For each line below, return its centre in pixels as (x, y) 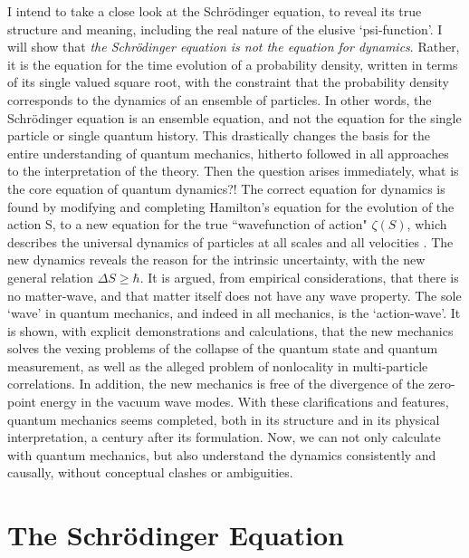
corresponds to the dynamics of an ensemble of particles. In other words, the (220, 99)
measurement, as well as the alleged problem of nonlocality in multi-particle (218, 366)
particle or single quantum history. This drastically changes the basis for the (219, 135)
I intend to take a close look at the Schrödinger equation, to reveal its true (215, 11)
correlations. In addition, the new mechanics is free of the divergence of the (216, 384)
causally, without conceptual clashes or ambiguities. (150, 472)
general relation (50, 277)
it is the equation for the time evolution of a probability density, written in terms (233, 64)
